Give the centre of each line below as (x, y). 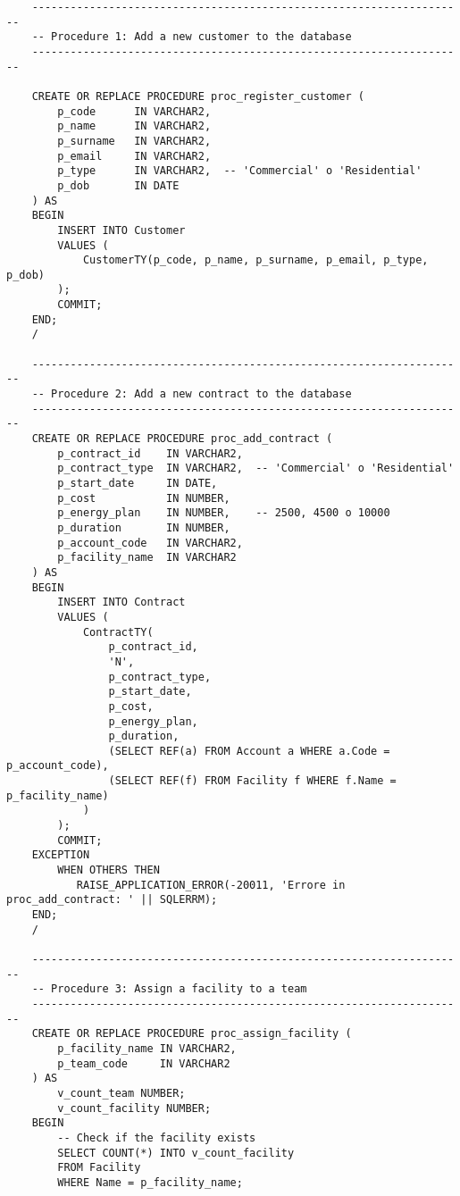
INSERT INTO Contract (121, 602)
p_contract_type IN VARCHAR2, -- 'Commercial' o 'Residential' (256, 468)
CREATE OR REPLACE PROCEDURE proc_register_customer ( (198, 96)
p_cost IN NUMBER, (144, 498)
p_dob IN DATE (118, 185)
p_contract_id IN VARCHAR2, (150, 453)
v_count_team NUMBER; (121, 1093)
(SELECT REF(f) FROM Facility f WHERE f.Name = (252, 781)
